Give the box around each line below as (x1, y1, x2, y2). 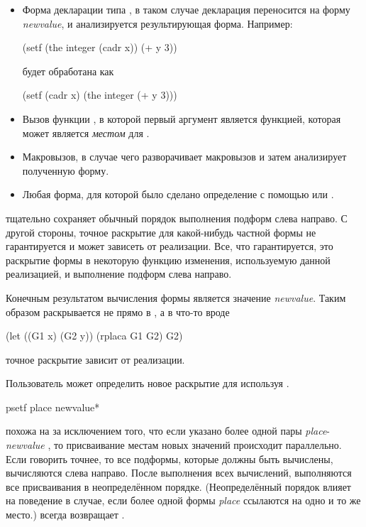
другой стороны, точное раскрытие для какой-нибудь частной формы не (6, 224, 316, 239)
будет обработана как (22, 63, 114, 78)
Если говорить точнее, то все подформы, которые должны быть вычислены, (6, 451, 333, 466)
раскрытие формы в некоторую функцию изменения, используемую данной (6, 252, 331, 267)
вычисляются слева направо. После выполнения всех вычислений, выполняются (6, 465, 352, 480)
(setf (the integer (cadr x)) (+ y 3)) (22, 40, 177, 55)
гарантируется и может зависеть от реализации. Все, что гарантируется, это (6, 239, 333, 254)
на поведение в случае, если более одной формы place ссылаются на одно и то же (6, 493, 361, 508)
